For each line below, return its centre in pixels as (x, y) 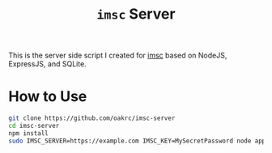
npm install (28, 133)
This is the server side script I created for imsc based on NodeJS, (118, 55)
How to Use (48, 97)
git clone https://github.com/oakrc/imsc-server (92, 118)
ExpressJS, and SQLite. (47, 64)
